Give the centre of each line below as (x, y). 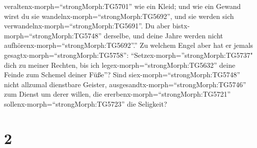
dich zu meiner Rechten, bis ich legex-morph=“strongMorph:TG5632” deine (120, 65)
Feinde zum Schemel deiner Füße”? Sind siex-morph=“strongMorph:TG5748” (122, 74)
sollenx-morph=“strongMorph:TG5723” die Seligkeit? (86, 103)
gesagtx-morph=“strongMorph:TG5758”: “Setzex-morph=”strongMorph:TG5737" (128, 55)
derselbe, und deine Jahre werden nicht (163, 35)
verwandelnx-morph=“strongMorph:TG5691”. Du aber (87, 26)
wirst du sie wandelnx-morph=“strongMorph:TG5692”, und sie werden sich (119, 16)
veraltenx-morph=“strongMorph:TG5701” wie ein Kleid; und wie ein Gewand (123, 6)
